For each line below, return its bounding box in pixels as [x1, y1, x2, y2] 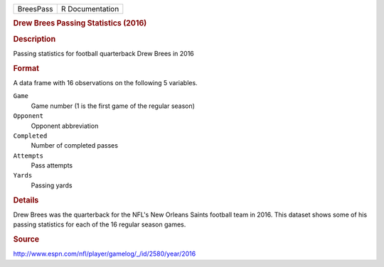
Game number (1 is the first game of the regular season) [31, 102, 196, 110]
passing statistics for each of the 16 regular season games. [13, 220, 186, 229]
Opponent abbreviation [31, 121, 99, 130]
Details [13, 195, 39, 205]
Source [13, 234, 40, 244]
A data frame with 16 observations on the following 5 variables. [13, 78, 198, 87]
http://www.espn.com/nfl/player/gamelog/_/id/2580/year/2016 [13, 249, 196, 258]
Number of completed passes [31, 141, 119, 150]
